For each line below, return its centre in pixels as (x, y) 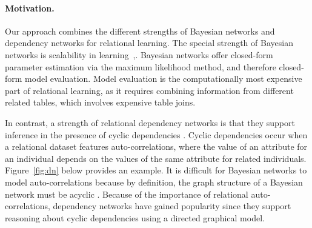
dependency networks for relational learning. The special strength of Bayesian (149, 43)
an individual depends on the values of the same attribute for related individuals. (156, 158)
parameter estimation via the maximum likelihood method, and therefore (141, 66)
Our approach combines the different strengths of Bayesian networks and (140, 31)
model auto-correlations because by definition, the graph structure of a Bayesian (154, 182)
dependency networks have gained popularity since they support (172, 206)
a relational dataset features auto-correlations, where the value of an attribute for (156, 146)
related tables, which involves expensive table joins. (100, 102)
